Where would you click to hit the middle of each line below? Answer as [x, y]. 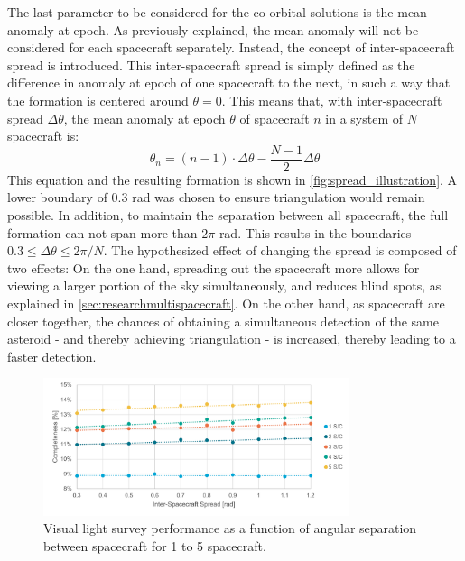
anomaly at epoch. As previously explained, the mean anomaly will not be [213, 29]
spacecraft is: [43, 136]
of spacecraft [274, 118]
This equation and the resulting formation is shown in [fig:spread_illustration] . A [232, 179]
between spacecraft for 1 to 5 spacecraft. [155, 545]
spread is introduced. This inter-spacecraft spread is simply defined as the [211, 64]
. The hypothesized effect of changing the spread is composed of [280, 250]
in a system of [364, 118]
